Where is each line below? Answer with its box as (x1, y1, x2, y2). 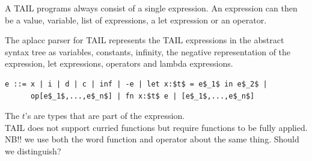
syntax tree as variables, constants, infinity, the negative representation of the (5, 45, 291, 58)
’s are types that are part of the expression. (25, 109, 185, 122)
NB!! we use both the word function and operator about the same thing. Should (5, 133, 299, 145)
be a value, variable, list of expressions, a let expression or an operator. (5, 13, 267, 26)
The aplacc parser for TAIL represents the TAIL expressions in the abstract (5, 34, 284, 46)
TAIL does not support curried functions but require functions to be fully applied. (5, 121, 308, 133)
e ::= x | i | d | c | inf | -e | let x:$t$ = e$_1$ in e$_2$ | (5, 79, 268, 88)
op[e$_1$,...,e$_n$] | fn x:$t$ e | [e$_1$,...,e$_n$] (30, 91, 255, 100)
